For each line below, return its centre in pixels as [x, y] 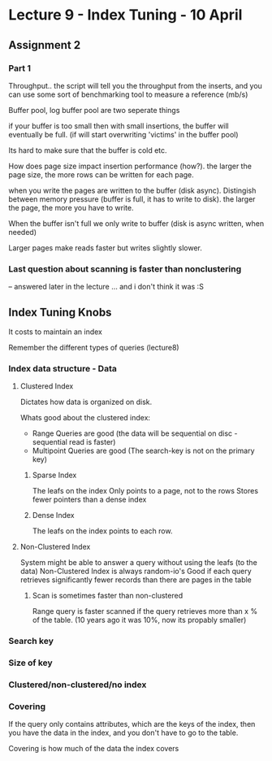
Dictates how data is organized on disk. [86, 402]
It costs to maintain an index [56, 332]
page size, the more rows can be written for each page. [101, 174]
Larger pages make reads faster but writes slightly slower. [106, 248]
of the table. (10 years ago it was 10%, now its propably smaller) [139, 620]
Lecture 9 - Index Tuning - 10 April [125, 15]
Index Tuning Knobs [60, 312]
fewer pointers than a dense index [89, 500]
